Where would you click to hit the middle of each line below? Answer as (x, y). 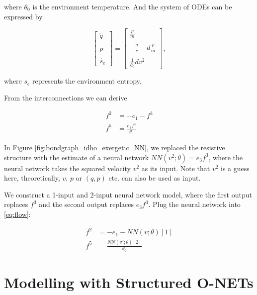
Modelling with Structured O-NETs (129, 282)
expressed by (23, 16)
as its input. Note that (176, 168)
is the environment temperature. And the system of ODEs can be (132, 6)
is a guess (235, 168)
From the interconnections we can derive (66, 97)
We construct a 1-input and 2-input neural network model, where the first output (128, 194)
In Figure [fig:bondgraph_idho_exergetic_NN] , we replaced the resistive (115, 147)
